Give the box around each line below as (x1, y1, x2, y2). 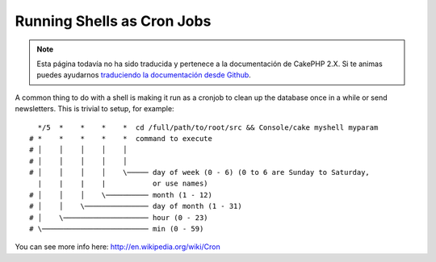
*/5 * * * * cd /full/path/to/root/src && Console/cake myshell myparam (37, 123, 379, 132)
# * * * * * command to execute (29, 134, 213, 143)
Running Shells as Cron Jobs (15, 12, 212, 30)
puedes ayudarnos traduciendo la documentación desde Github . (36, 70, 252, 80)
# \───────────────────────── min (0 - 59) (29, 224, 204, 234)
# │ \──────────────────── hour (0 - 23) (29, 213, 209, 222)
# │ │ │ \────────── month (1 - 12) (29, 190, 213, 199)
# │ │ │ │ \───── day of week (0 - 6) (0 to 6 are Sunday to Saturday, (29, 168, 371, 177)
